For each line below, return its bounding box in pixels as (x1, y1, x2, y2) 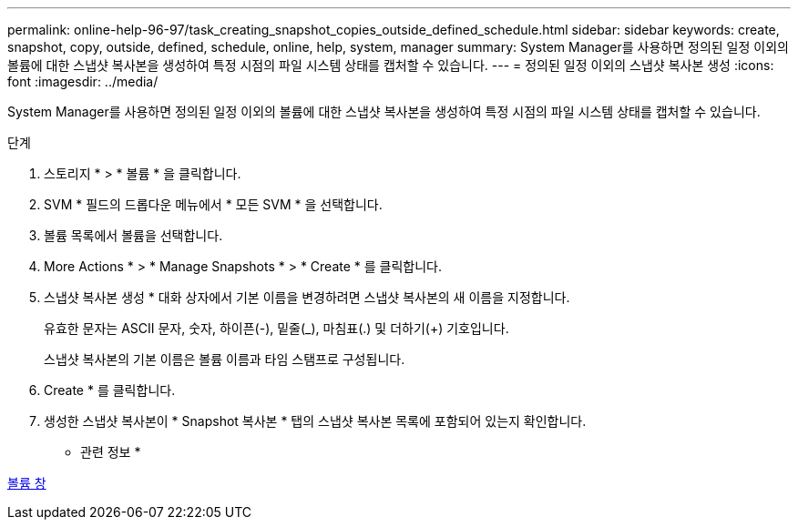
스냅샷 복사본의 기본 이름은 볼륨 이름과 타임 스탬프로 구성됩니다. (44, 351, 405, 367)
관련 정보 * (80, 444, 141, 460)
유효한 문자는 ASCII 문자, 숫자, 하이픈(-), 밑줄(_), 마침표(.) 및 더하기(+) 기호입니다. (44, 320, 509, 336)
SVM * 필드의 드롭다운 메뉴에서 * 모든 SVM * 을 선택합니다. (44, 197, 383, 212)
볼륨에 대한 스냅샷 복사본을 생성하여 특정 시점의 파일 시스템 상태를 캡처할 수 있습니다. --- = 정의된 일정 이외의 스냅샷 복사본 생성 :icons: (7, 57, 774, 73)
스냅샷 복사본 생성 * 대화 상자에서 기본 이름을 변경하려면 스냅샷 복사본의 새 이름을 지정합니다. (44, 289, 570, 305)
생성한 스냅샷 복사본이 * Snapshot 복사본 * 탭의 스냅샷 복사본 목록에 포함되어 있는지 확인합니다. (44, 413, 587, 429)
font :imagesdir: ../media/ (7, 74, 159, 89)
